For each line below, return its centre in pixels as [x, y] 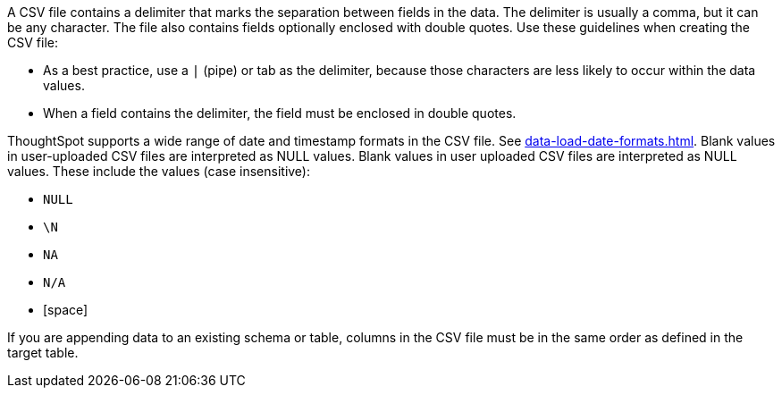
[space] [66, 310]
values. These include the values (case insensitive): [159, 171]
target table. [43, 353]
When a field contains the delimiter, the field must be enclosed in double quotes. [280, 113]
